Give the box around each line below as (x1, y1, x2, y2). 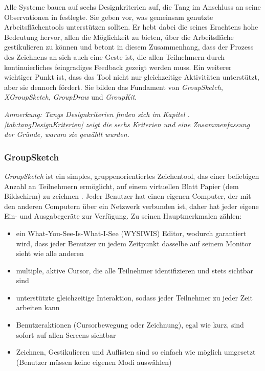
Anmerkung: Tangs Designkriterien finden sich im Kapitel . (4, 108, 190, 119)
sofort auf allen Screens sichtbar (16, 329, 116, 340)
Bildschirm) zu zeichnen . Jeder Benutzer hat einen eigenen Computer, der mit (4, 191, 251, 201)
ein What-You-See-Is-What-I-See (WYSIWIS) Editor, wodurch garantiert (16, 227, 247, 238)
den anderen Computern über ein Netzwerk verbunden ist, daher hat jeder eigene (4, 200, 259, 211)
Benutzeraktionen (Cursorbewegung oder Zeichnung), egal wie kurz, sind (16, 319, 244, 330)
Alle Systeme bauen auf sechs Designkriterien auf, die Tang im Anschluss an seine (4, 2, 261, 12)
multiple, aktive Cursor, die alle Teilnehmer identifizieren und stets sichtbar (16, 265, 254, 275)
